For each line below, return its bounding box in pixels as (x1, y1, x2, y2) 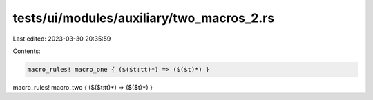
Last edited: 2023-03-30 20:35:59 (12, 34, 111, 43)
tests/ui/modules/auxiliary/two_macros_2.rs (12, 10, 275, 26)
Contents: (12, 47, 41, 55)
